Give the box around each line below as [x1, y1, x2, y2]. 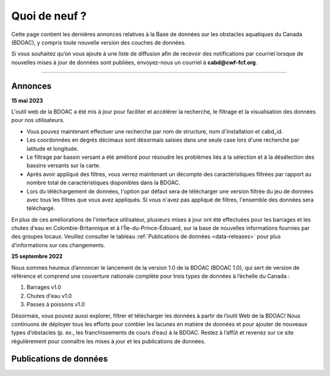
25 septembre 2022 [11, 253, 63, 260]
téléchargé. [26, 204, 56, 212]
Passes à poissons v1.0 [26, 301, 86, 308]
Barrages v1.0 [26, 284, 61, 291]
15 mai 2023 [11, 96, 43, 104]
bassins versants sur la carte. [26, 162, 101, 169]
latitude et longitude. [26, 145, 79, 152]
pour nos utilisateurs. [11, 117, 65, 124]
